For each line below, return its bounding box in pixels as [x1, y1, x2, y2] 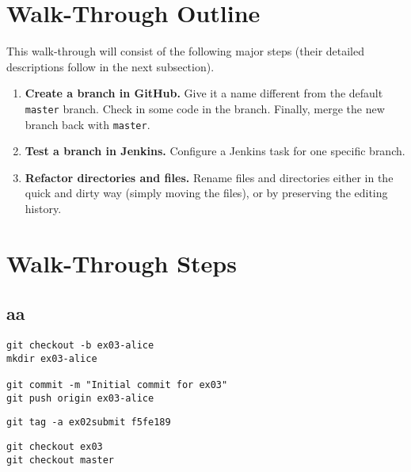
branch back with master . [25, 116, 150, 132]
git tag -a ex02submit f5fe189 [6, 417, 171, 428]
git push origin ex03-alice [6, 392, 154, 404]
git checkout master [6, 454, 115, 466]
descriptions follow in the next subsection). [6, 58, 215, 74]
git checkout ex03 [6, 441, 103, 453]
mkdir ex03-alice [6, 352, 97, 364]
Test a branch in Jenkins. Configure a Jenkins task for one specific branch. [25, 143, 405, 159]
